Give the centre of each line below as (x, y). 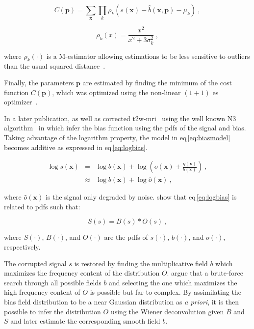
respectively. (22, 247)
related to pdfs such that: (42, 206)
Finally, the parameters (39, 82)
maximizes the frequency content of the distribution (82, 273)
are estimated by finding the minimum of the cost (157, 82)
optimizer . (21, 102)
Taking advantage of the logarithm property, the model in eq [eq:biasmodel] (117, 137)
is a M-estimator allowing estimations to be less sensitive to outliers (148, 56)
